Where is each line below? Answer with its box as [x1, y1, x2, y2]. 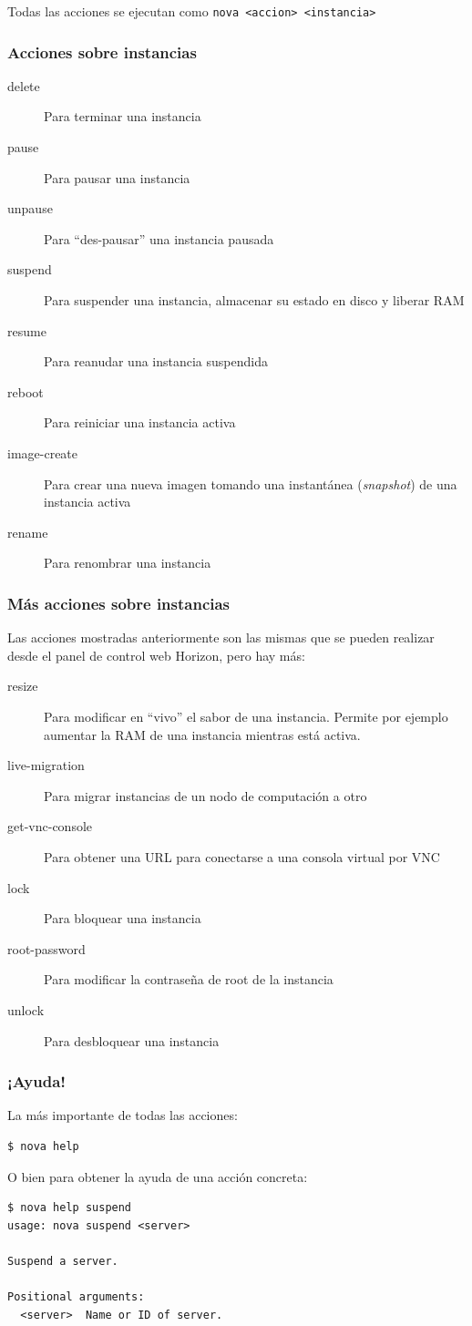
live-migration [7, 756, 85, 775]
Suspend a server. [7, 1254, 118, 1268]
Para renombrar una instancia [44, 553, 211, 572]
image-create [7, 444, 78, 462]
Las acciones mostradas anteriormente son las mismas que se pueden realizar [7, 628, 435, 647]
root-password [7, 939, 86, 958]
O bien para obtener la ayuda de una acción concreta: [7, 1167, 308, 1186]
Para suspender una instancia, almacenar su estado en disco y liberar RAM [44, 291, 465, 310]
